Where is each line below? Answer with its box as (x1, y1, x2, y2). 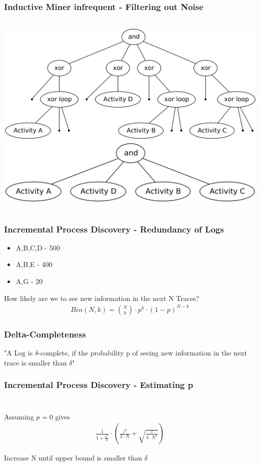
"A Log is (4, 347, 33, 357)
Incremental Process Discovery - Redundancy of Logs (4, 222, 224, 235)
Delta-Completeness (4, 327, 86, 340)
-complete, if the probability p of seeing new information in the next (38, 347, 247, 357)
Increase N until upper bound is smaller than (4, 452, 142, 463)
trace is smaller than (4, 357, 67, 367)
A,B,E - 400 (15, 259, 52, 269)
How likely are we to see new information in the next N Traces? (4, 292, 199, 303)
